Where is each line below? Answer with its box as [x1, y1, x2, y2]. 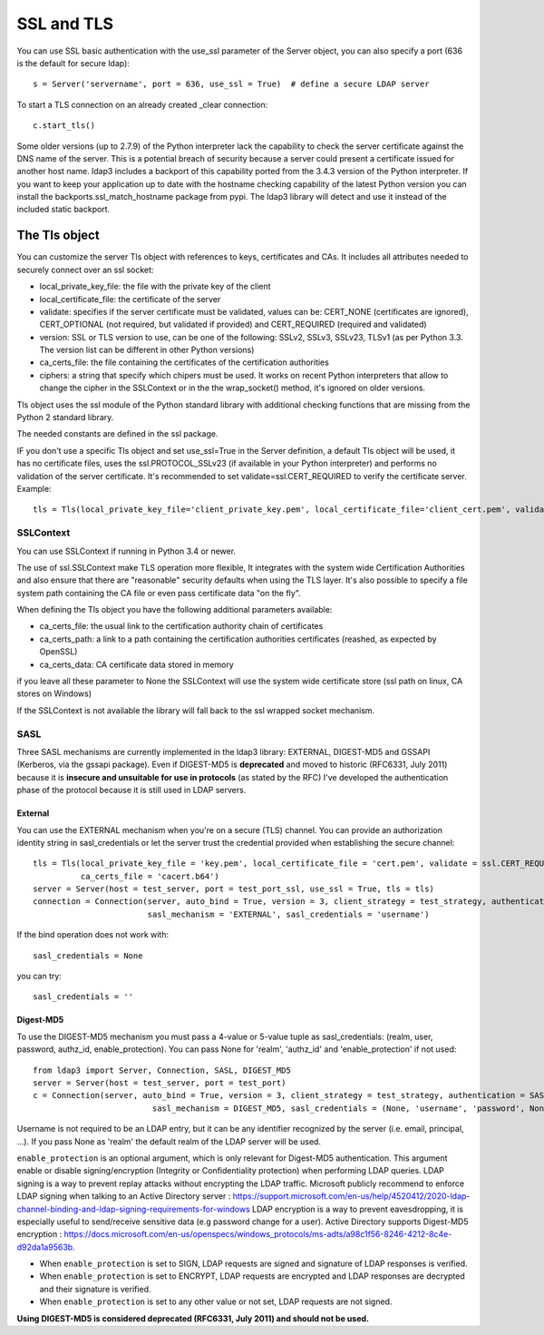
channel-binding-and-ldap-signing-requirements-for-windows [16, 1203, 251, 1214]
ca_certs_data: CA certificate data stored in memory [39, 659, 235, 670]
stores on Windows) [16, 688, 92, 699]
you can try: [16, 971, 63, 982]
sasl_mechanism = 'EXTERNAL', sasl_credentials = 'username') [147, 908, 430, 919]
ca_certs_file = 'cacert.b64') [80, 871, 219, 881]
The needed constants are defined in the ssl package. [16, 428, 219, 439]
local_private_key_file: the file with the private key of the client [39, 281, 271, 292]
